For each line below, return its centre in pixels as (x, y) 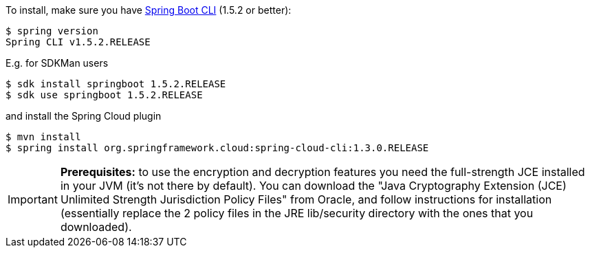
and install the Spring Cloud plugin (84, 116)
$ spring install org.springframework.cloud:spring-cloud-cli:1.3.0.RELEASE (217, 148)
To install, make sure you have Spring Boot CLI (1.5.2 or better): (149, 10)
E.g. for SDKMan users (57, 63)
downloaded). (96, 227)
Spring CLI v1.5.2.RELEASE (78, 42)
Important (33, 199)
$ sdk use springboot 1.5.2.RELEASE (104, 95)
